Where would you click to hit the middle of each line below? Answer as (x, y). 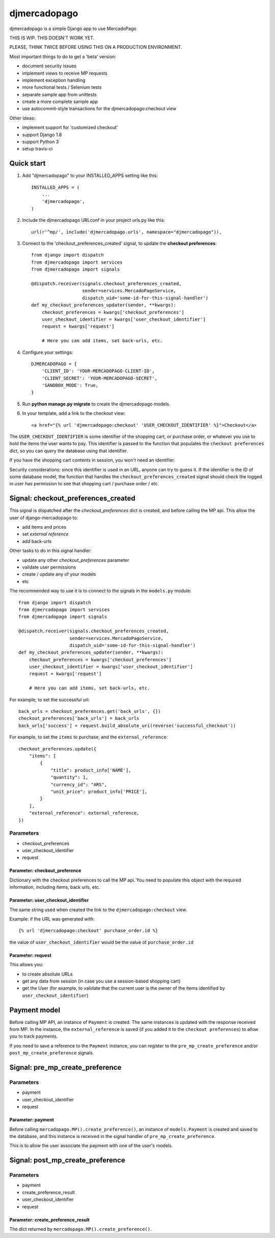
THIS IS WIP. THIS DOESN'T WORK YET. (52, 38)
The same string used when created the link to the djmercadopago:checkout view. (98, 910)
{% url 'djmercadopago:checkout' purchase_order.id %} (88, 931)
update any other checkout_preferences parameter (76, 560)
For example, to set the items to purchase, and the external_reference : (89, 737)
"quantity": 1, (70, 777)
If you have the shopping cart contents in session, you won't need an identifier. (92, 460)
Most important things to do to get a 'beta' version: (63, 57)
